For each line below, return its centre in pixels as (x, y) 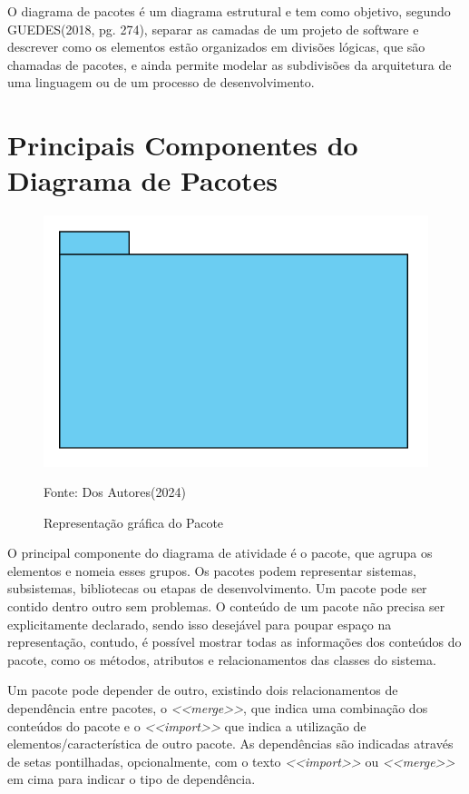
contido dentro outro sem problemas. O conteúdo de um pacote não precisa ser (226, 606)
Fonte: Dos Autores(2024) (115, 492)
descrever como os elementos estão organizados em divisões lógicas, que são (216, 47)
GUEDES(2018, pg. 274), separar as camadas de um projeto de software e (213, 29)
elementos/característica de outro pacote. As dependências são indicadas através (230, 744)
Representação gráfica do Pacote (134, 522)
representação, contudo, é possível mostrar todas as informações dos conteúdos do (234, 642)
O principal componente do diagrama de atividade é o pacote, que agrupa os (220, 553)
